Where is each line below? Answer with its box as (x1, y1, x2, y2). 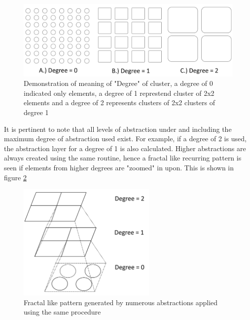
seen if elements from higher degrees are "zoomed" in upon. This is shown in (4, 162, 234, 172)
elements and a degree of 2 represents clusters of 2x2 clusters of (24, 97, 215, 108)
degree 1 (24, 107, 49, 117)
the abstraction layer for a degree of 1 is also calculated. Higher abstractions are (4, 143, 246, 153)
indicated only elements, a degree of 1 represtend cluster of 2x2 (24, 87, 214, 98)
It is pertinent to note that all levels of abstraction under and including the (4, 123, 232, 134)
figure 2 (4, 172, 27, 182)
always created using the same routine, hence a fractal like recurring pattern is (4, 153, 242, 163)
